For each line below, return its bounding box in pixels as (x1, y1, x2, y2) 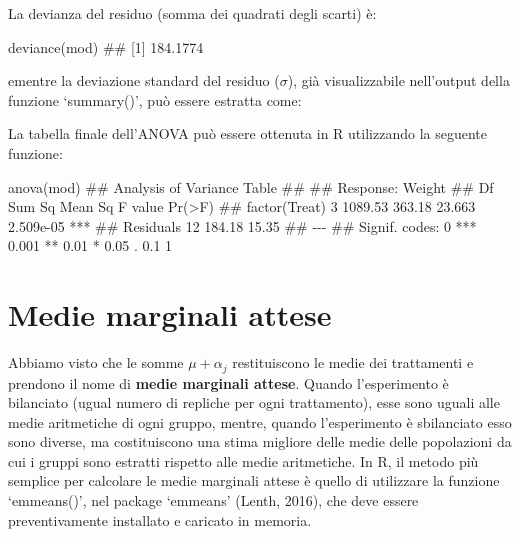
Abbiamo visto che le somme (8, 352, 184, 373)
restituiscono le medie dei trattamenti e (232, 352, 474, 373)
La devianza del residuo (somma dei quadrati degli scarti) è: (8, 3, 377, 23)
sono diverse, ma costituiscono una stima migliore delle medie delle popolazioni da (8, 431, 512, 452)
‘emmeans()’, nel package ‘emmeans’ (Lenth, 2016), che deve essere (8, 490, 419, 511)
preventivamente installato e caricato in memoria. (8, 509, 312, 530)
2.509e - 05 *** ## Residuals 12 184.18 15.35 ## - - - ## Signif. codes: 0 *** (8, 215, 477, 236)
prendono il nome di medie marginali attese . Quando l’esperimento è (8, 372, 449, 393)
